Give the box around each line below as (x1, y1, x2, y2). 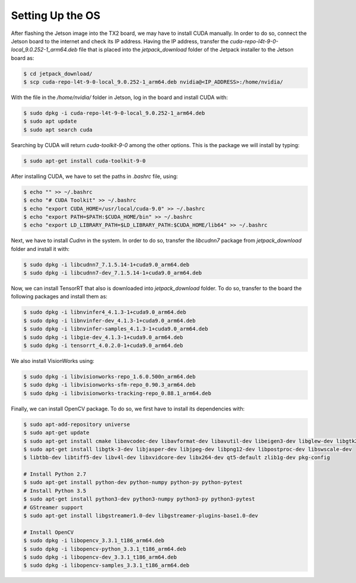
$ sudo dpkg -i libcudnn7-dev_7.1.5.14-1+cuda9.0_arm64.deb (23, 270, 202, 276)
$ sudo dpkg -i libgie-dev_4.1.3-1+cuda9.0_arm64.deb (23, 334, 183, 340)
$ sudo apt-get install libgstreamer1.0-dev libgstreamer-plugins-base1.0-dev (23, 512, 258, 519)
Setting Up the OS (11, 9, 101, 22)
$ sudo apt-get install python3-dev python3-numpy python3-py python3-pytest (23, 496, 255, 502)
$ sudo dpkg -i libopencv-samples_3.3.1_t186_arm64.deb (23, 562, 190, 569)
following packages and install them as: (11, 293, 108, 300)
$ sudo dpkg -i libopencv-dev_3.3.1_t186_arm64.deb (23, 553, 177, 560)
